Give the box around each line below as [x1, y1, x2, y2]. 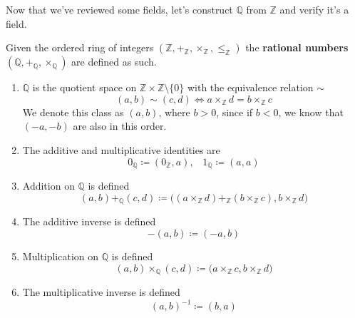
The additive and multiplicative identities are [22, 142, 220, 157]
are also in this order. [73, 118, 167, 133]
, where [158, 104, 190, 119]
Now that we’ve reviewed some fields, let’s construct [6, 2, 233, 16]
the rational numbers [245, 40, 349, 55]
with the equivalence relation [187, 80, 314, 95]
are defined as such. [71, 54, 157, 69]
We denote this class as [22, 104, 124, 119]
